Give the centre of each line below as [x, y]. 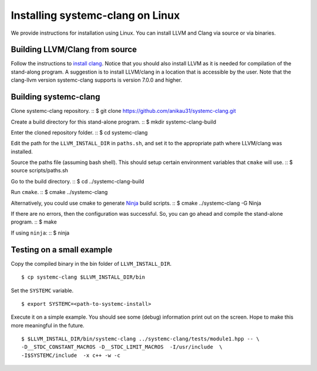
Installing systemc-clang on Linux [95, 15]
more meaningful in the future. [48, 325]
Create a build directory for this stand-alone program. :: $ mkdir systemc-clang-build [114, 122]
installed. [22, 151]
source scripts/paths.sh [40, 171]
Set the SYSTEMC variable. [42, 290]
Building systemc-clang [55, 97]
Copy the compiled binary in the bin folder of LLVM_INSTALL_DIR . [91, 263]
